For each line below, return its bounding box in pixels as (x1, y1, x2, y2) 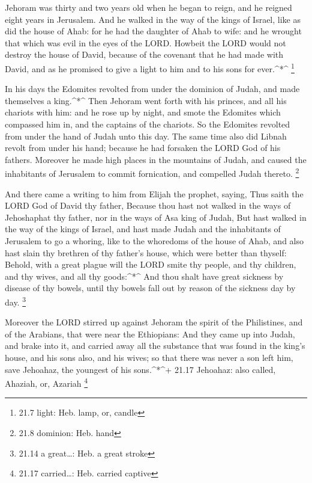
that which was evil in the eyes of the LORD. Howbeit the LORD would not (5, 36, 286, 49)
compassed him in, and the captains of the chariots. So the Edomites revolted (5, 118, 290, 130)
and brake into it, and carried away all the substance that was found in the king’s (5, 339, 305, 352)
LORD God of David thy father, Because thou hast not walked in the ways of (5, 199, 291, 212)
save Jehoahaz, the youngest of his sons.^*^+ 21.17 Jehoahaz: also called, (5, 363, 276, 375)
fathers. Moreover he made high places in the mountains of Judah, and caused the (5, 153, 307, 165)
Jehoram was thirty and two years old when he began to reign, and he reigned (5, 1, 292, 13)
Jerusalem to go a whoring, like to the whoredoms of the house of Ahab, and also (5, 235, 304, 247)
